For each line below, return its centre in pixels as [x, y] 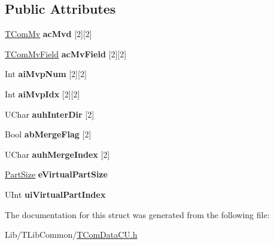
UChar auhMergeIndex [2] [57, 154]
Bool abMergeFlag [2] [48, 134]
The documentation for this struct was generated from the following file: [137, 214]
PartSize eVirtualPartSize [56, 174]
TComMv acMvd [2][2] [48, 34]
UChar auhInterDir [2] [50, 114]
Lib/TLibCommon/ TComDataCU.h [71, 235]
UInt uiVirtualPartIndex [55, 194]
